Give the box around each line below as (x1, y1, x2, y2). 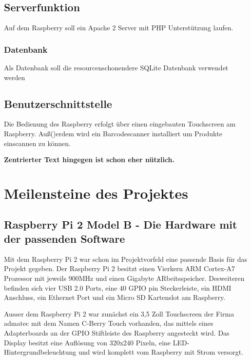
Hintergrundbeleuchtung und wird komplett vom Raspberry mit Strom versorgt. (4, 347, 244, 357)
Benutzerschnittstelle (4, 96, 112, 111)
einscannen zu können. (4, 138, 71, 148)
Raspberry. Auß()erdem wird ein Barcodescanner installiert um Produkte (4, 128, 222, 138)
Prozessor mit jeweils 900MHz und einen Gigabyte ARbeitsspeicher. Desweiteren (4, 273, 245, 283)
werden (4, 72, 25, 82)
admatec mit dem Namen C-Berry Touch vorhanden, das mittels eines (4, 318, 213, 328)
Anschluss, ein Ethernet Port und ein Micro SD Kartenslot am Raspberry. (4, 292, 226, 302)
